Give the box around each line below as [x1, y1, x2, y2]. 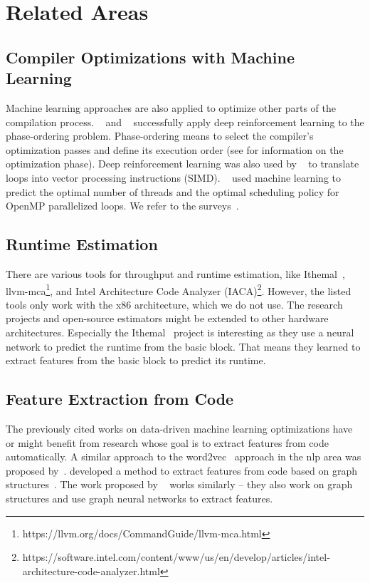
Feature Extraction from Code [6, 388, 234, 410]
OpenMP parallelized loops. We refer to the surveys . [6, 198, 239, 213]
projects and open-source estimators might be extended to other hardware [6, 311, 329, 326]
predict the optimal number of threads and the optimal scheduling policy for [6, 184, 339, 199]
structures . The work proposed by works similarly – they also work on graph [6, 477, 353, 492]
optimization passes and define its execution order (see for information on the [6, 142, 344, 157]
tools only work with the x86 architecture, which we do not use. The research [6, 296, 343, 311]
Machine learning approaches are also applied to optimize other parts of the [6, 100, 336, 115]
